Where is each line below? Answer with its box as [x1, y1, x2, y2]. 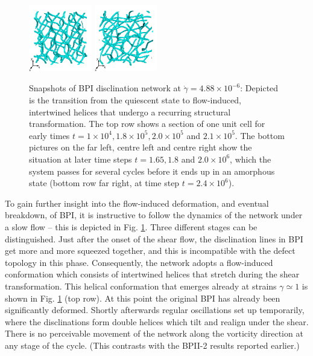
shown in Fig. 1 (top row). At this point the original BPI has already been [5, 291, 280, 304]
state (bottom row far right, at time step [29, 176, 180, 189]
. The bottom [235, 129, 285, 141]
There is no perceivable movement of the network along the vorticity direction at [5, 327, 303, 340]
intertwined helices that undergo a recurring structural [29, 105, 231, 118]
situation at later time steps [29, 152, 132, 165]
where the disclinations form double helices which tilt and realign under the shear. [5, 315, 309, 328]
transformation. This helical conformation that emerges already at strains [5, 279, 277, 292]
